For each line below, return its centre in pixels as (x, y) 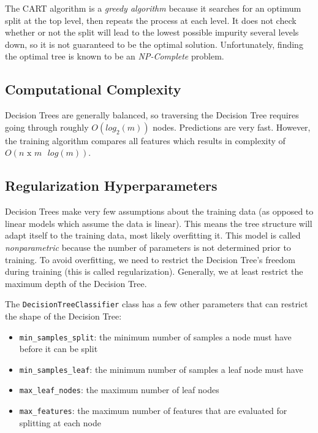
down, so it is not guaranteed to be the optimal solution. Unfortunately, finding (154, 44)
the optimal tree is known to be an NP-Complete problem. (115, 56)
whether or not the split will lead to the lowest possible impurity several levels (152, 32)
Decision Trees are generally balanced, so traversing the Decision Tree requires (152, 115)
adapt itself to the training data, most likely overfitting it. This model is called (153, 235)
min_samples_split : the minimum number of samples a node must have (155, 336)
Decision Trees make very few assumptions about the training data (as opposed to (159, 211)
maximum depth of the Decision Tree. (76, 283)
